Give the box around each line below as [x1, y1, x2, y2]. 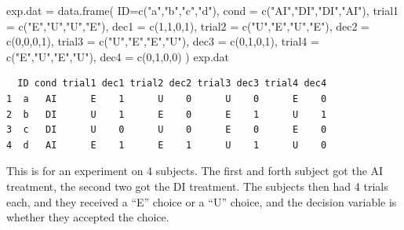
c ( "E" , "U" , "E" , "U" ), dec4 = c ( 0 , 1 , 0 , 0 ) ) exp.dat [6, 48, 229, 64]
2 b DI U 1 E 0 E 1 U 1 [6, 108, 327, 120]
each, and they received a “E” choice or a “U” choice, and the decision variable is [6, 193, 397, 210]
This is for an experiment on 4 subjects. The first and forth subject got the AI [6, 162, 384, 179]
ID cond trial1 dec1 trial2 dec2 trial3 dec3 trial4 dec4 [17, 78, 327, 89]
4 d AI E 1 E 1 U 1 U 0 [6, 139, 327, 151]
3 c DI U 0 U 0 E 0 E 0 [6, 124, 327, 136]
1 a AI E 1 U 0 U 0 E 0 [6, 93, 327, 104]
